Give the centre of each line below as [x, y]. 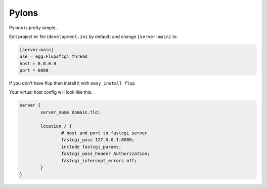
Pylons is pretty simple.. [34, 28]
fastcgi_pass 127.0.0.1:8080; [98, 140]
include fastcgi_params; [91, 147]
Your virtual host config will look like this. [51, 92]
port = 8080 [34, 71]
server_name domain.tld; [70, 112]
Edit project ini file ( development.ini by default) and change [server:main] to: [93, 37]
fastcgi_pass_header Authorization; [106, 154]
